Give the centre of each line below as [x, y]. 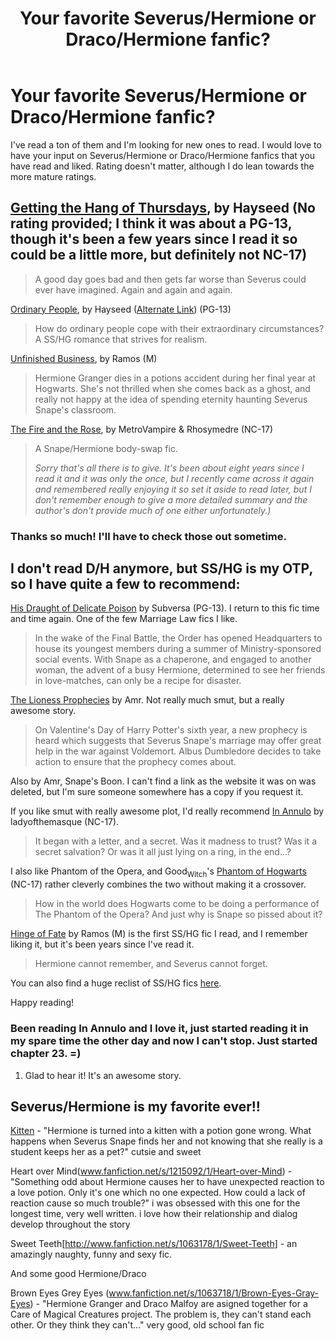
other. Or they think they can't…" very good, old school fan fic [137, 1325]
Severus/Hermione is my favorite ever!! [135, 1106]
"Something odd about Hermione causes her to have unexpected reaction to [167, 1182]
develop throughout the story [70, 1224]
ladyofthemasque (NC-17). [65, 822]
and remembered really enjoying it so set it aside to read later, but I [173, 489]
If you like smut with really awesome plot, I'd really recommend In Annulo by [167, 811]
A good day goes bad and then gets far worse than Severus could [170, 279]
